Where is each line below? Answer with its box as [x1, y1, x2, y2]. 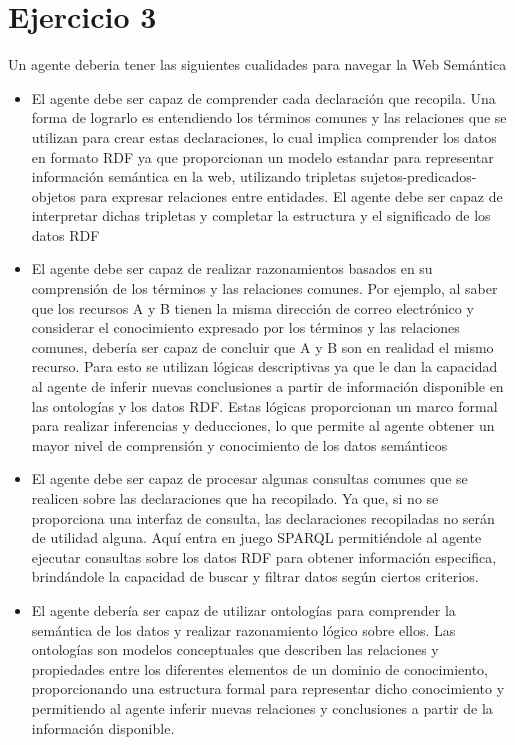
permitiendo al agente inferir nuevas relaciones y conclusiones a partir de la [31, 697, 493, 718]
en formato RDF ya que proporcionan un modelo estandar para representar [31, 146, 494, 167]
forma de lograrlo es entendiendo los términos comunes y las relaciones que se [31, 107, 507, 128]
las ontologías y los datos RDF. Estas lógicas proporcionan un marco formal [31, 395, 498, 416]
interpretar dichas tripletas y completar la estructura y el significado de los [31, 205, 491, 226]
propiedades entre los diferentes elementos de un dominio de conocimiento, [31, 658, 488, 679]
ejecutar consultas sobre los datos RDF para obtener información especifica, [31, 546, 497, 567]
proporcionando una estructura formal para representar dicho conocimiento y [31, 678, 505, 699]
